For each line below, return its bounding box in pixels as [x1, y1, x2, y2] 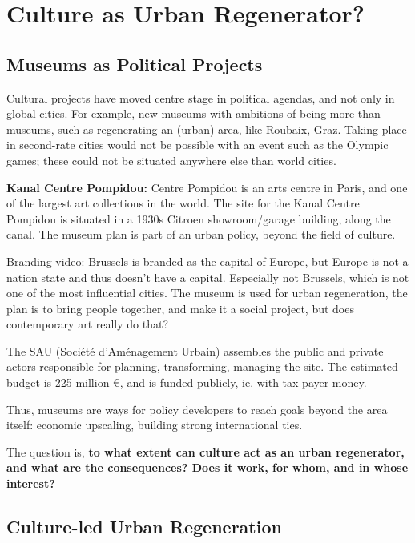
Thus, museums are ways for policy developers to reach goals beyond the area [6, 400, 388, 417]
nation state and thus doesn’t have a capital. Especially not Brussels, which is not [6, 268, 409, 285]
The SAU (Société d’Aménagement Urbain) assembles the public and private [6, 342, 384, 359]
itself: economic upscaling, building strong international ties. [6, 416, 303, 433]
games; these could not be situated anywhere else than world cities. [6, 151, 336, 168]
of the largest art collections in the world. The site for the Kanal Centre [6, 195, 360, 211]
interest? [6, 475, 55, 492]
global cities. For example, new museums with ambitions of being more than [6, 105, 381, 122]
